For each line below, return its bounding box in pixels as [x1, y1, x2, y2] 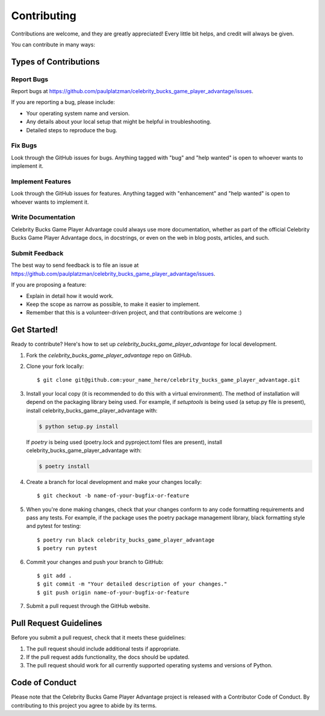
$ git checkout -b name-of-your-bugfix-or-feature [37, 492, 190, 499]
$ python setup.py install [39, 423, 119, 430]
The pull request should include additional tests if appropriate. [26, 645, 181, 652]
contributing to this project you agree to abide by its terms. [11, 702, 157, 709]
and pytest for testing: [26, 522, 81, 530]
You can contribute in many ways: [11, 41, 96, 48]
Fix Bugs [11, 141, 37, 150]
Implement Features [11, 177, 72, 186]
